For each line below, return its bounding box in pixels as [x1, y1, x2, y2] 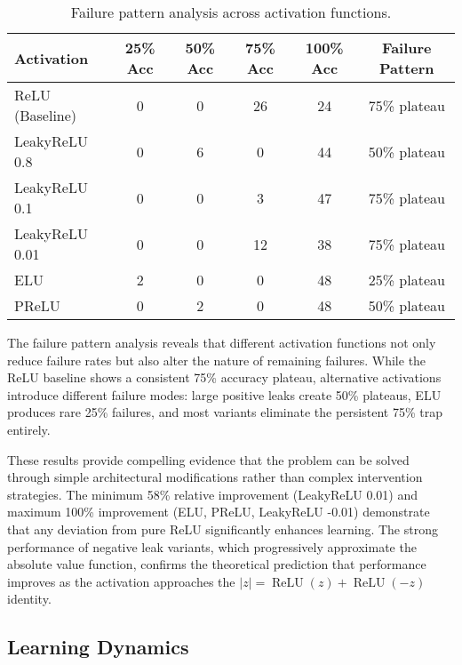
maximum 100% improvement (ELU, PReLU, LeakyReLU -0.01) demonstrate [7, 502, 430, 521]
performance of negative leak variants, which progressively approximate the [7, 537, 417, 556]
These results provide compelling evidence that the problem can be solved [7, 450, 410, 469]
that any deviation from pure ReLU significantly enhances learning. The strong [7, 519, 438, 538]
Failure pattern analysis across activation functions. [70, 2, 392, 22]
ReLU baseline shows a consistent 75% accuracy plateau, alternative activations [7, 368, 442, 387]
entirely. [7, 420, 51, 438]
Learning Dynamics [7, 633, 189, 661]
